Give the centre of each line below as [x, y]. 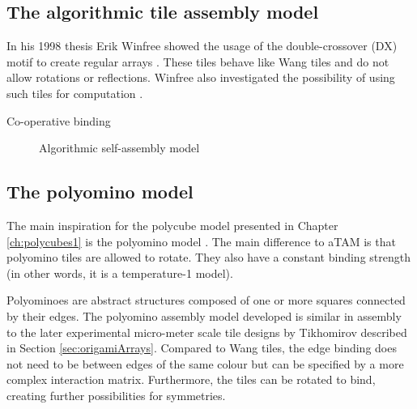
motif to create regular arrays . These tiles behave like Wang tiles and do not [198, 61]
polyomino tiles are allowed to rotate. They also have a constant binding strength [208, 257]
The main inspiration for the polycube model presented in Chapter [172, 225]
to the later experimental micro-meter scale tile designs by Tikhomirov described [207, 332]
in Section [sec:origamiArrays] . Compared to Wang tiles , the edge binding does [202, 348]
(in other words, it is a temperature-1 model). [120, 273]
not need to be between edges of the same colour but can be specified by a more [205, 363]
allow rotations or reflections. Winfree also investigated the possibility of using [201, 77]
